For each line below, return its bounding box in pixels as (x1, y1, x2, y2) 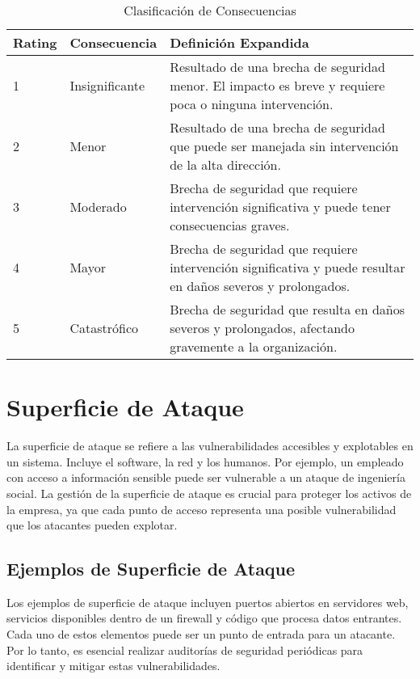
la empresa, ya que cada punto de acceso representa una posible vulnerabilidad (6, 500, 397, 517)
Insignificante (69, 76, 145, 95)
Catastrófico (69, 318, 139, 337)
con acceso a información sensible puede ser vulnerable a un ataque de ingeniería (6, 469, 405, 486)
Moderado (69, 197, 127, 216)
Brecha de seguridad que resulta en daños (170, 300, 405, 318)
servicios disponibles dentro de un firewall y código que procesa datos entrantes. (6, 609, 402, 626)
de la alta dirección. (170, 155, 281, 174)
